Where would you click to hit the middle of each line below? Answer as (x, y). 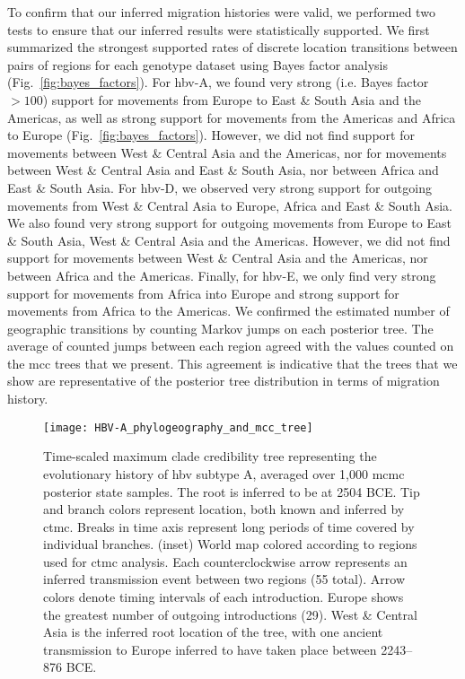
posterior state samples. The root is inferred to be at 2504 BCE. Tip (232, 491)
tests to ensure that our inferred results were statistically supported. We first (219, 29)
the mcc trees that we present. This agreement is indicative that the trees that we (232, 363)
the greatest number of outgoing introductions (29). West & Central (230, 614)
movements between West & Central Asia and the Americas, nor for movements (227, 152)
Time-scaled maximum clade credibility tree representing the (210, 456)
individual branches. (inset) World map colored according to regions (230, 544)
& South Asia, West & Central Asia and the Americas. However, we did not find (229, 240)
